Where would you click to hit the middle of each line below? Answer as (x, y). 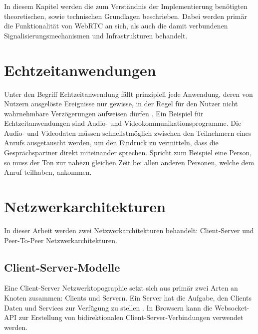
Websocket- (232, 307)
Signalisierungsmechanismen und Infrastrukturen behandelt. (96, 35)
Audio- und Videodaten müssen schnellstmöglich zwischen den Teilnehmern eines (128, 133)
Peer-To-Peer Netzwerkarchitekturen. (61, 240)
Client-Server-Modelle (62, 267)
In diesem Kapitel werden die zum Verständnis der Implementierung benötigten (126, 6)
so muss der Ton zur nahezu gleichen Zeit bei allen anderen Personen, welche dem (129, 162)
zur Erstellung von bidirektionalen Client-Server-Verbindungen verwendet (131, 317)
